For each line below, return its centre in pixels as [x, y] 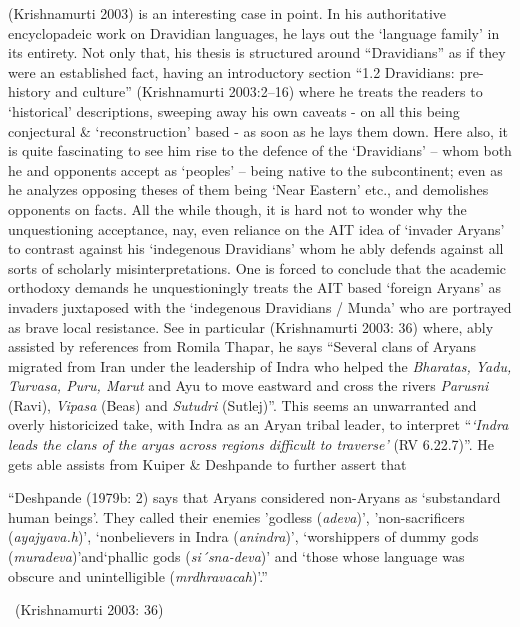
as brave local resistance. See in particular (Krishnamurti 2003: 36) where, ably [251, 326]
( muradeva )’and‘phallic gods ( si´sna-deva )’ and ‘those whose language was [236, 556]
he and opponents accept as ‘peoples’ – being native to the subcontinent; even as [255, 169]
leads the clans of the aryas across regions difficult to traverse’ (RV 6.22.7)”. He [251, 444]
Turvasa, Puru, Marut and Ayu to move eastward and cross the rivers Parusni [248, 385]
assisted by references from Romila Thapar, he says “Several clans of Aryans [242, 346]
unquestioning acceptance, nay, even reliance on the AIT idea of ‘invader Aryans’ [256, 228]
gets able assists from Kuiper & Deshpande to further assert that [207, 463]
